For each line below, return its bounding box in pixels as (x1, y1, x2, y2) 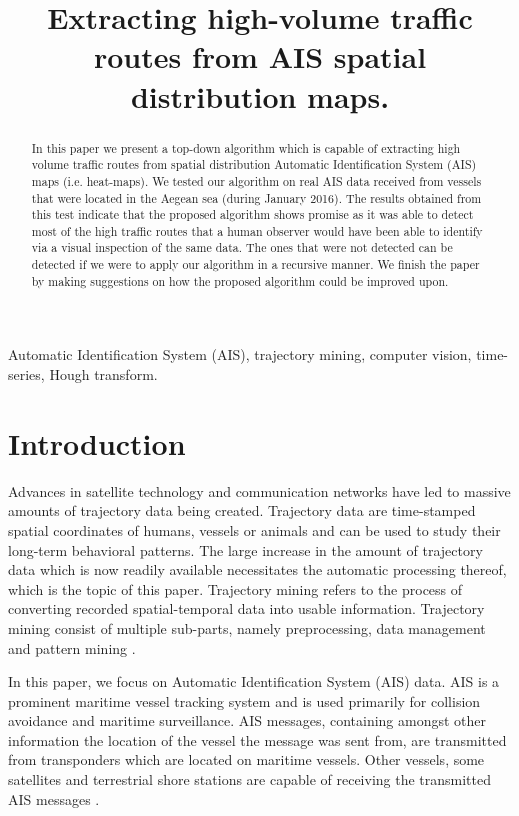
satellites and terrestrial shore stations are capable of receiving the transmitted (8, 769, 492, 790)
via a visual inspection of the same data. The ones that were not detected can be (31, 239, 453, 256)
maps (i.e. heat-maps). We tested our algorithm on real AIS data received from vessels (31, 172, 482, 189)
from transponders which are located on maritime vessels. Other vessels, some (8, 749, 485, 770)
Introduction (8, 422, 186, 463)
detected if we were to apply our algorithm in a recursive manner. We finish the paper (31, 256, 480, 273)
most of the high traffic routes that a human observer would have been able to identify (31, 222, 483, 239)
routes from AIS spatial (93, 36, 427, 77)
